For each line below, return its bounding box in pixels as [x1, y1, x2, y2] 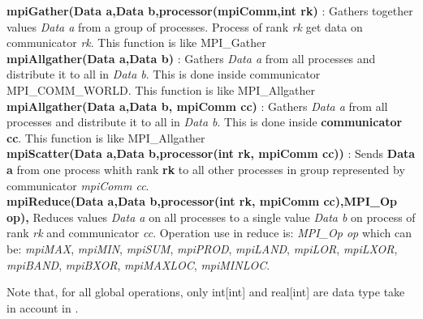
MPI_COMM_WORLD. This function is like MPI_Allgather [6, 81, 315, 98]
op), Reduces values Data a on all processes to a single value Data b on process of [6, 208, 416, 225]
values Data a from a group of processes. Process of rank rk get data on [6, 18, 363, 35]
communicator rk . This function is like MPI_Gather [6, 34, 266, 51]
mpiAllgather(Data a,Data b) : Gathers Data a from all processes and [6, 49, 376, 66]
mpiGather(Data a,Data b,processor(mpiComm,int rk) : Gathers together [6, 2, 413, 19]
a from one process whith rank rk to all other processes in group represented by [6, 160, 405, 177]
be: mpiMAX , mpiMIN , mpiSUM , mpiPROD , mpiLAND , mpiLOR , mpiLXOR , [6, 240, 398, 257]
